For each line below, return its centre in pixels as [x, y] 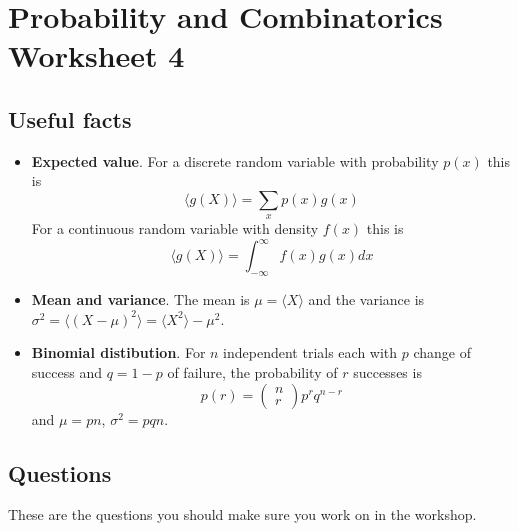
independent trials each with [310, 352]
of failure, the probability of [252, 372]
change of [442, 352]
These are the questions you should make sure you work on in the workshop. [242, 514]
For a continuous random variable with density [175, 228]
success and [67, 372]
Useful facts [70, 118]
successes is [387, 372]
